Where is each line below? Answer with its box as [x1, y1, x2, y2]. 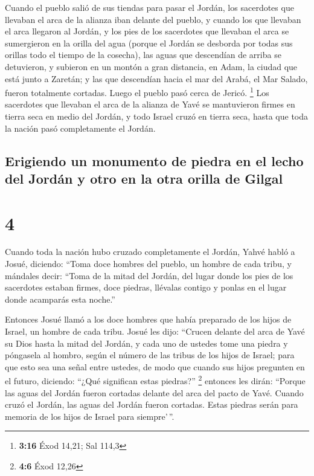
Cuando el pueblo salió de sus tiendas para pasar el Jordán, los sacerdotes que [5, 1, 294, 13]
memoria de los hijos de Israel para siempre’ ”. [5, 410, 175, 422]
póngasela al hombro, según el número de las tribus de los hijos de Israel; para [5, 349, 295, 361]
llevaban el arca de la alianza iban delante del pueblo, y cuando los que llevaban [5, 13, 301, 25]
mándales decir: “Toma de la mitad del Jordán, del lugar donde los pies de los [5, 269, 293, 281]
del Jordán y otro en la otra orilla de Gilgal [5, 169, 283, 187]
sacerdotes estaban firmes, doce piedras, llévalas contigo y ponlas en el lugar [5, 281, 287, 294]
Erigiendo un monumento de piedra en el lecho [5, 151, 304, 170]
